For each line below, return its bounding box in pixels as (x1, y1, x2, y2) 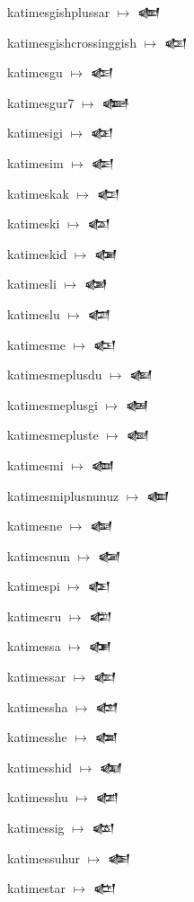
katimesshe (7, 728, 67, 746)
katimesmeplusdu (7, 365, 102, 384)
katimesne (7, 516, 63, 535)
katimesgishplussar (7, 3, 110, 21)
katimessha (7, 697, 68, 716)
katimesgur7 (7, 93, 75, 112)
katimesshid (7, 757, 73, 776)
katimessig (7, 818, 65, 837)
